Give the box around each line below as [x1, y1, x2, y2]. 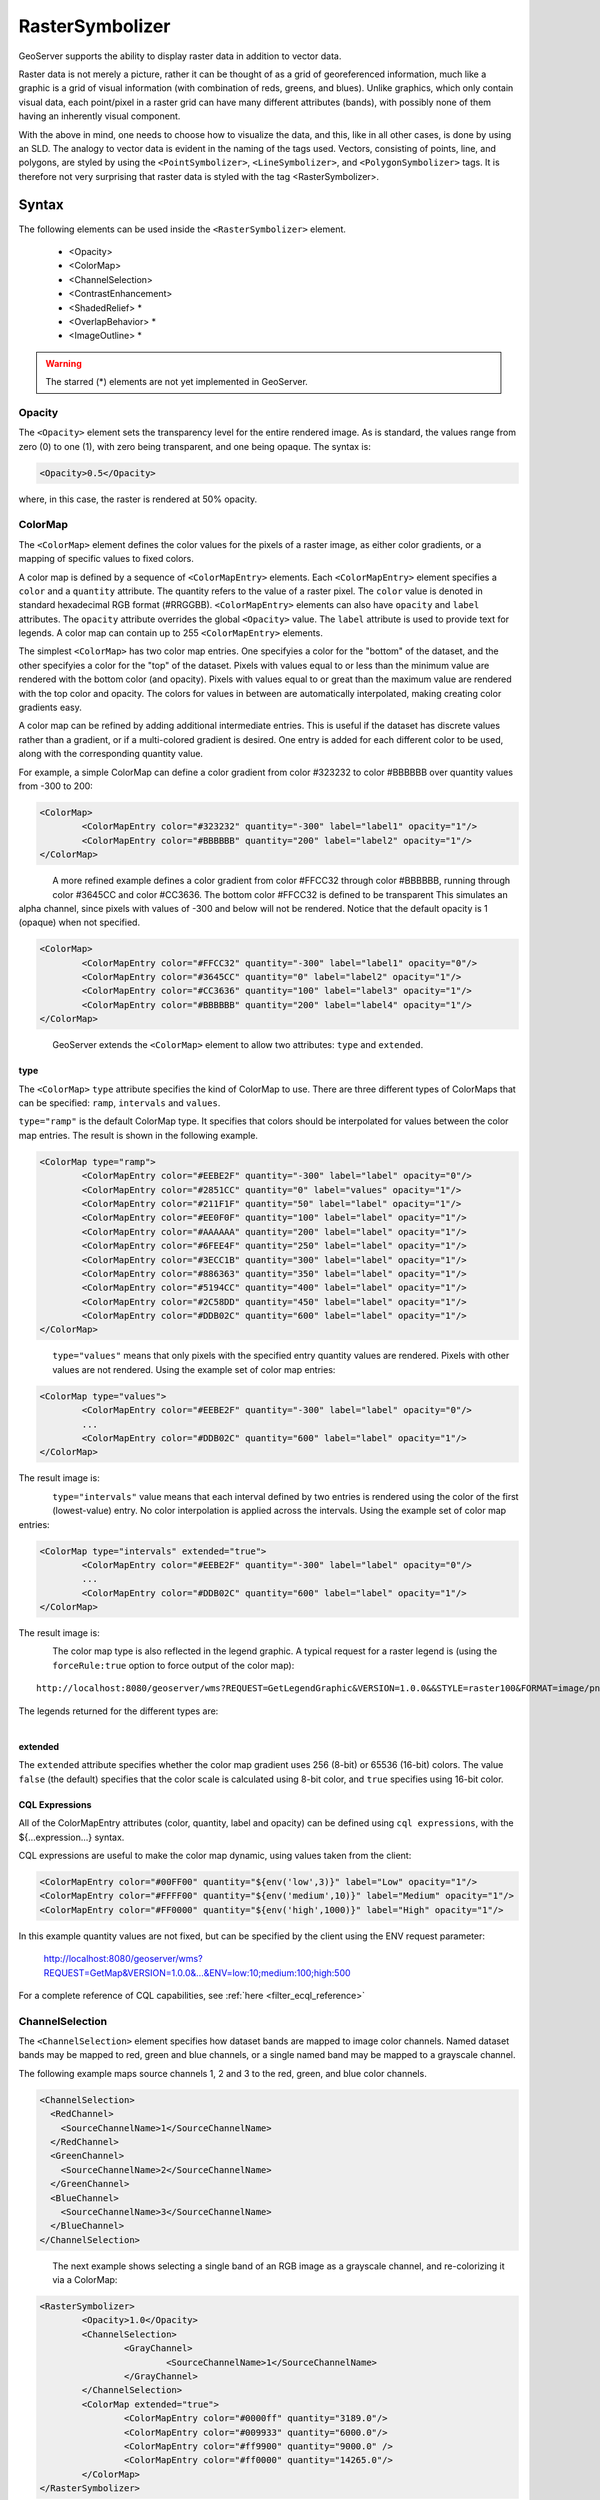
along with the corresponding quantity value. [18, 748, 204, 760]
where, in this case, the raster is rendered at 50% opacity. [18, 493, 258, 505]
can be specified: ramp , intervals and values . [18, 1097, 221, 1109]
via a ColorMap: [52, 2274, 118, 2286]
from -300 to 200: [18, 780, 94, 792]
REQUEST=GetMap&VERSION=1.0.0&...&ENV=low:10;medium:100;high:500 [43, 1966, 351, 1979]
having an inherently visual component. [18, 110, 181, 122]
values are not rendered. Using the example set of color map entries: [52, 1363, 336, 1375]
